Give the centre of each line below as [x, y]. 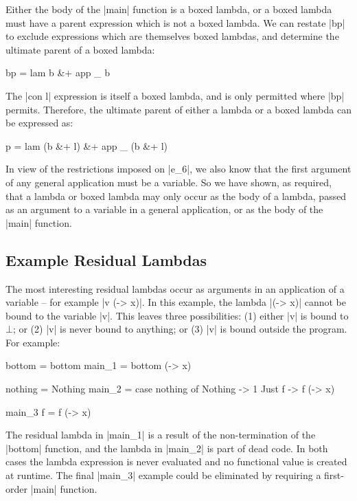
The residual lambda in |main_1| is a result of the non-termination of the [161, 435]
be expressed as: [39, 123]
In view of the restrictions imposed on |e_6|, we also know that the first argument [178, 169]
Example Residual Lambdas [106, 259]
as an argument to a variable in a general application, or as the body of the [164, 209]
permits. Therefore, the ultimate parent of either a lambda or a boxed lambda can [178, 109]
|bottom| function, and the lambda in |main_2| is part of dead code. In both [167, 448]
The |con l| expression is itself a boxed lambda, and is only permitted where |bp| [175, 95]
